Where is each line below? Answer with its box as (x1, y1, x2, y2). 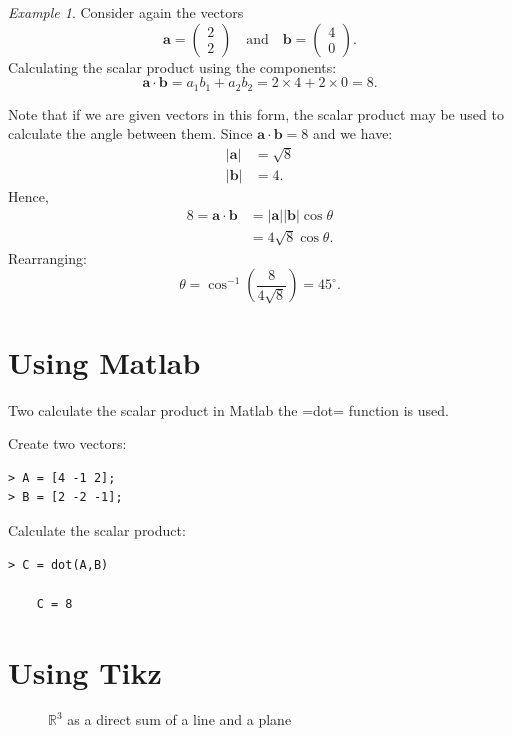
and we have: (312, 123, 393, 144)
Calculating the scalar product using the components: (8, 56, 337, 77)
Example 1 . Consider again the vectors (8, 2, 244, 22)
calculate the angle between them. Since (8, 123, 253, 144)
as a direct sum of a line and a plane (67, 709, 292, 730)
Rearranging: (8, 247, 87, 268)
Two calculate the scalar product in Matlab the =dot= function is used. (8, 399, 449, 420)
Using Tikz (8, 651, 162, 692)
